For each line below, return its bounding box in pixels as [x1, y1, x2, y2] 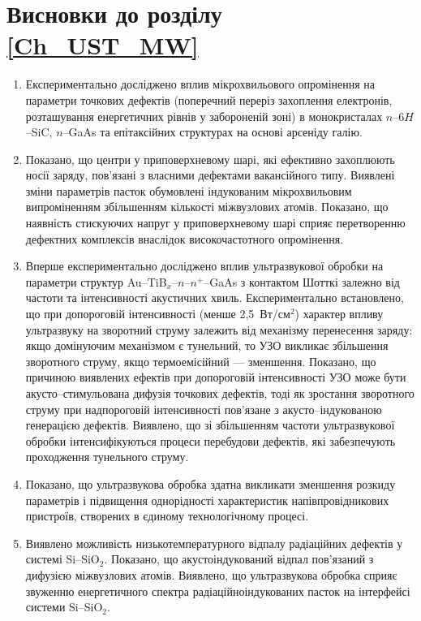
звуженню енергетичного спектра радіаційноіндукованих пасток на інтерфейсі [25, 582, 410, 599]
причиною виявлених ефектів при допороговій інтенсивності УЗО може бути [25, 369, 406, 386]
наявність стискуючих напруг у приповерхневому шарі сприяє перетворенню [25, 214, 406, 231]
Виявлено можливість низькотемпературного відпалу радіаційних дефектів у [25, 534, 403, 551]
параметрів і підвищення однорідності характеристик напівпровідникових [25, 491, 389, 508]
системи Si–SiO [25, 598, 103, 615]
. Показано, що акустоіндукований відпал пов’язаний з [104, 550, 374, 567]
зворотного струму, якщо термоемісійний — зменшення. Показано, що [25, 352, 376, 369]
